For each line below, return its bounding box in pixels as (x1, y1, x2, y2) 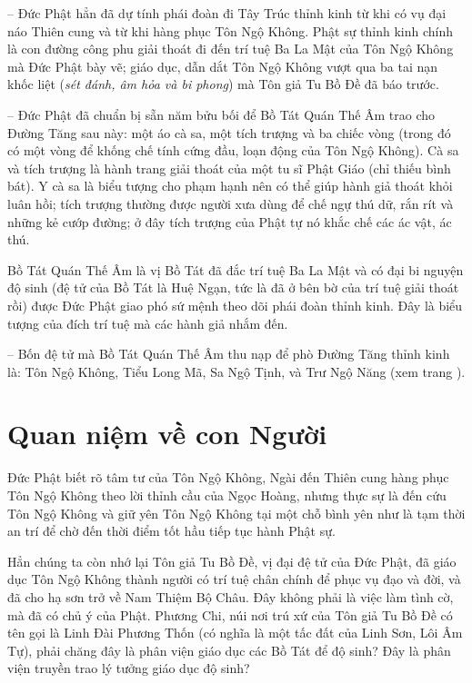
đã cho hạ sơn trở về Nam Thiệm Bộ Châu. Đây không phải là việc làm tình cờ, (7, 587, 454, 606)
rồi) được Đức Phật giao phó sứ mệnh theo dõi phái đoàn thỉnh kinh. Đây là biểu (7, 295, 463, 314)
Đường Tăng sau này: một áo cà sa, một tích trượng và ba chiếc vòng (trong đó (7, 123, 451, 142)
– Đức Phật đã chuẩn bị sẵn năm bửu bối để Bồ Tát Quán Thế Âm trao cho (7, 104, 436, 124)
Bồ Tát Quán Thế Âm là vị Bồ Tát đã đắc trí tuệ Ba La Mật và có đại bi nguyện (7, 260, 464, 279)
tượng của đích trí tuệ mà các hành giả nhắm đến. (7, 313, 288, 332)
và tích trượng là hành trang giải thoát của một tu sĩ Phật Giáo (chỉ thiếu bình (7, 158, 451, 177)
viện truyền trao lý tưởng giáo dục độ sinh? (7, 658, 250, 678)
